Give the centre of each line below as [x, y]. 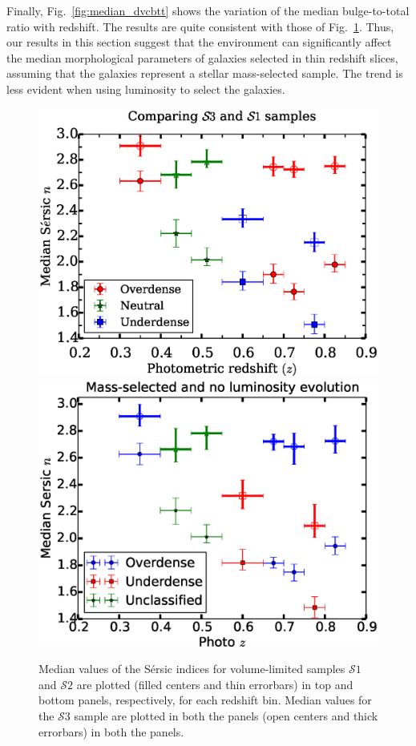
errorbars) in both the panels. [111, 731]
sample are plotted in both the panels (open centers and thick [226, 716]
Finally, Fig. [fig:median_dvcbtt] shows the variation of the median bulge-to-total [208, 10]
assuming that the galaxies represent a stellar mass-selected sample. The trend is [205, 73]
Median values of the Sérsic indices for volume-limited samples [192, 669]
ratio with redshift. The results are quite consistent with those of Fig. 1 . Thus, [200, 26]
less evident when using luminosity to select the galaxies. [146, 89]
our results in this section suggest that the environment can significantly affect [199, 42]
